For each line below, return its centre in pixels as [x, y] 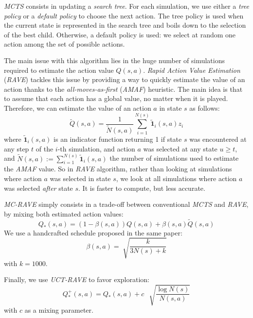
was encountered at [218, 139]
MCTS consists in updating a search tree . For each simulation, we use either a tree [127, 6]
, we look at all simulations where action [176, 178]
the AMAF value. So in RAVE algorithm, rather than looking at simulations [118, 169]
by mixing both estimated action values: [64, 213]
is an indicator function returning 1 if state [118, 139]
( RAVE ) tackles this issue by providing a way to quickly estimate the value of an [125, 79]
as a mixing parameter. [59, 310]
